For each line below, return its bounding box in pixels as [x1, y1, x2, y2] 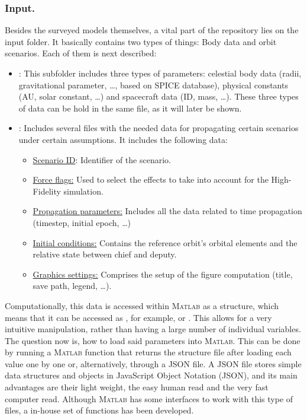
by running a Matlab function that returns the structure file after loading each [5, 346, 292, 358]
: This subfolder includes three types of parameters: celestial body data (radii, [18, 67, 302, 79]
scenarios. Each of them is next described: [5, 47, 157, 59]
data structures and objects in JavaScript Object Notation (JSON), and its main [5, 369, 298, 381]
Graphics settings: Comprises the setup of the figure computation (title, [33, 268, 293, 280]
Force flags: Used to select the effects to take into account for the [33, 173, 269, 186]
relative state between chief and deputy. [33, 248, 177, 260]
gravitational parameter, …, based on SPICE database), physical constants [18, 78, 288, 91]
